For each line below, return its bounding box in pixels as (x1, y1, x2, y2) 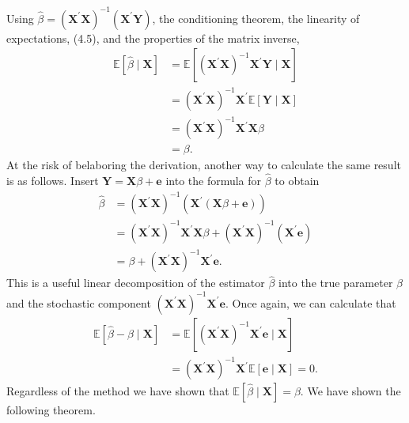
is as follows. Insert (6, 172, 99, 189)
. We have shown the (300, 383, 401, 399)
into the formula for (165, 172, 262, 189)
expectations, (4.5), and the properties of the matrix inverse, (6, 29, 300, 46)
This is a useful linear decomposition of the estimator (6, 274, 265, 291)
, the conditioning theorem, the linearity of (152, 9, 360, 26)
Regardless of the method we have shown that (6, 383, 229, 399)
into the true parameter (278, 274, 393, 291)
